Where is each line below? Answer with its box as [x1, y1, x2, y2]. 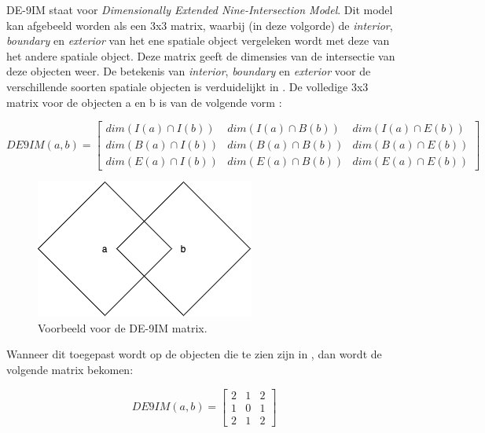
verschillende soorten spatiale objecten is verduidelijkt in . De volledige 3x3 [6, 78, 369, 94]
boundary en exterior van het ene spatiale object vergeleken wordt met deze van [6, 32, 390, 49]
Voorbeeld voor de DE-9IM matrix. [38, 319, 208, 336]
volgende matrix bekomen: [6, 361, 134, 378]
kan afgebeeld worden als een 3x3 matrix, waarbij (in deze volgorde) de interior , [6, 17, 393, 33]
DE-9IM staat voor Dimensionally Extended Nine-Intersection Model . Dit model [6, 2, 393, 17]
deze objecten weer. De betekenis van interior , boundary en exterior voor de [6, 63, 371, 79]
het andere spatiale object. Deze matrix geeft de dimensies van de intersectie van [6, 47, 395, 64]
